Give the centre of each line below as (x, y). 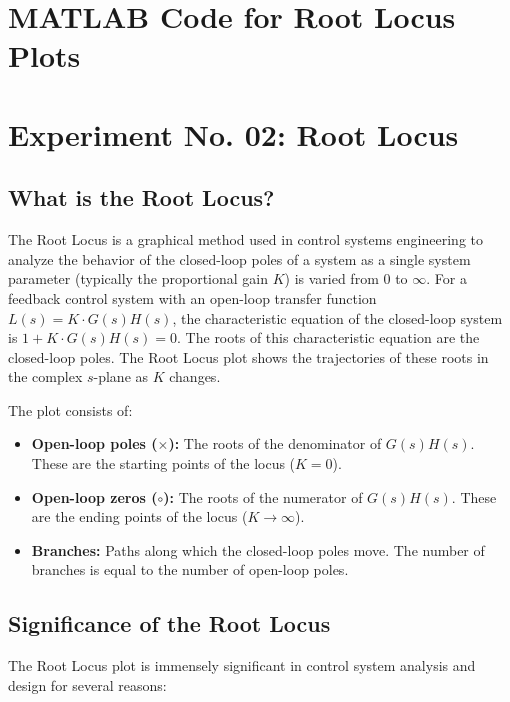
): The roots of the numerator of (263, 496)
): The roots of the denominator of (275, 443)
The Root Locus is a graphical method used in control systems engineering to (245, 239)
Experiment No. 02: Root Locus (233, 133)
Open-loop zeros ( (94, 496)
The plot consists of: (70, 409)
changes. (195, 376)
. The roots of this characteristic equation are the (328, 337)
